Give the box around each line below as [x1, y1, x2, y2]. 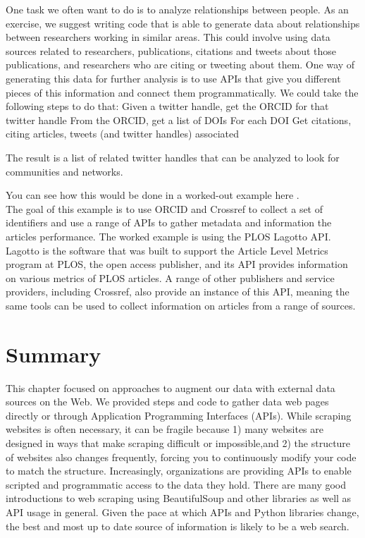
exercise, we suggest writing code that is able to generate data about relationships [6, 16, 360, 30]
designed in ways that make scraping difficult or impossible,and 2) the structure [6, 435, 351, 450]
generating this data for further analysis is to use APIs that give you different [6, 71, 341, 85]
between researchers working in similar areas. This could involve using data [6, 30, 330, 44]
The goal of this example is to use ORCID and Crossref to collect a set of [6, 201, 323, 216]
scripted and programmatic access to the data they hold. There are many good [6, 477, 347, 491]
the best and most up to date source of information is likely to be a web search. [6, 518, 349, 533]
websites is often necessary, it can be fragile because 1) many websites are [6, 422, 323, 436]
